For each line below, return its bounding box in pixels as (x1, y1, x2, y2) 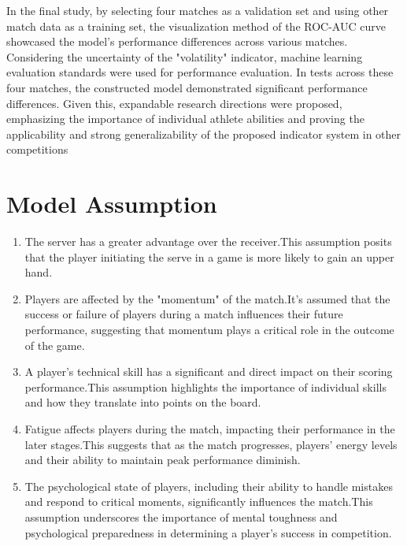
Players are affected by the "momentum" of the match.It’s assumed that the (24, 290, 390, 306)
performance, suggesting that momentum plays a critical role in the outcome (24, 321, 394, 338)
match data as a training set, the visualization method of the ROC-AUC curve (6, 17, 386, 34)
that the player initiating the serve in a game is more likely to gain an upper (24, 248, 394, 265)
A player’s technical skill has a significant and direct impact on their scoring (24, 363, 393, 380)
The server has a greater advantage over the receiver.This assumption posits (24, 233, 392, 250)
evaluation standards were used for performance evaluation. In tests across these (6, 64, 394, 80)
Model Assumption (6, 188, 217, 220)
